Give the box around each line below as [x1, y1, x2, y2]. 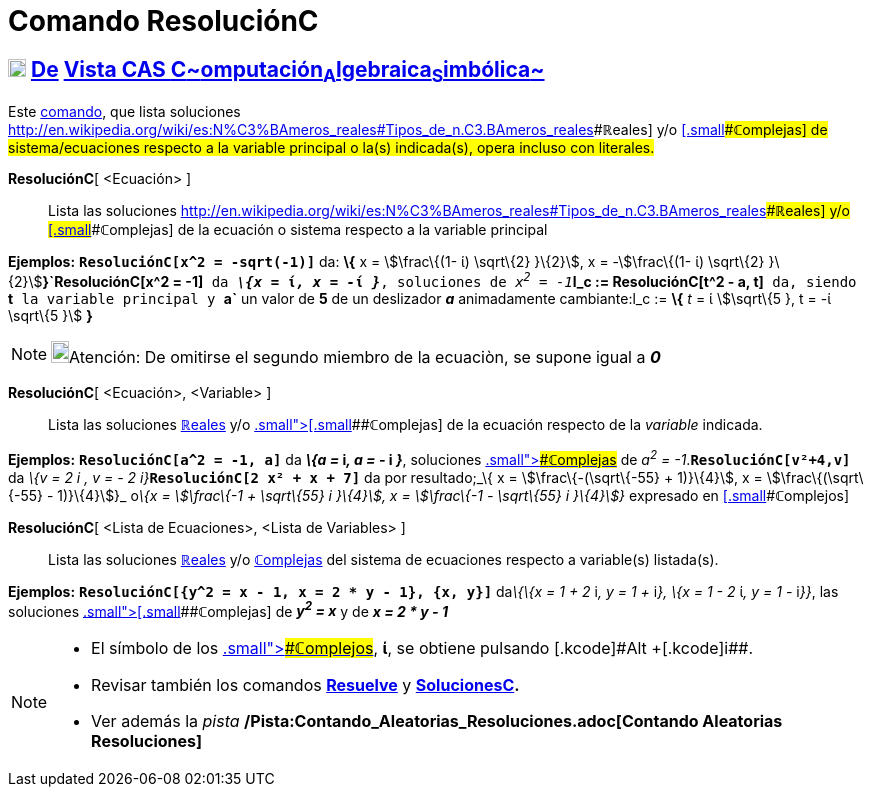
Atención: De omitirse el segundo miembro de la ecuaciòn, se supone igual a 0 [69, 347, 661, 368]
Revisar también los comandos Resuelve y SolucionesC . [91, 675, 520, 696]
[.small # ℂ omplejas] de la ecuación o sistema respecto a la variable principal [48, 221, 548, 239]
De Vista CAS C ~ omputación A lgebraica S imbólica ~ [30, 56, 545, 86]
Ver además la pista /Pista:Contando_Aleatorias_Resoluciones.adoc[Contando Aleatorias [91, 711, 783, 732]
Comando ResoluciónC [8, 4, 319, 38]
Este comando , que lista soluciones [8, 103, 241, 121]
